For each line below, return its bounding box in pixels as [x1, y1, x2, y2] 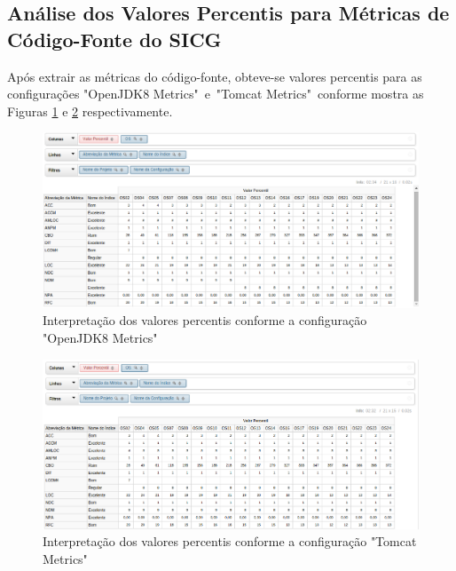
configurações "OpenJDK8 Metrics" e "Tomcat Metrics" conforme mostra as [7, 84, 424, 103]
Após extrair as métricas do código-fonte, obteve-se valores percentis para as [7, 67, 422, 85]
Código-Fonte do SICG [7, 25, 222, 52]
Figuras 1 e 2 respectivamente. [7, 101, 173, 120]
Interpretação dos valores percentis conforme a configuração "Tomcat [43, 532, 417, 551]
